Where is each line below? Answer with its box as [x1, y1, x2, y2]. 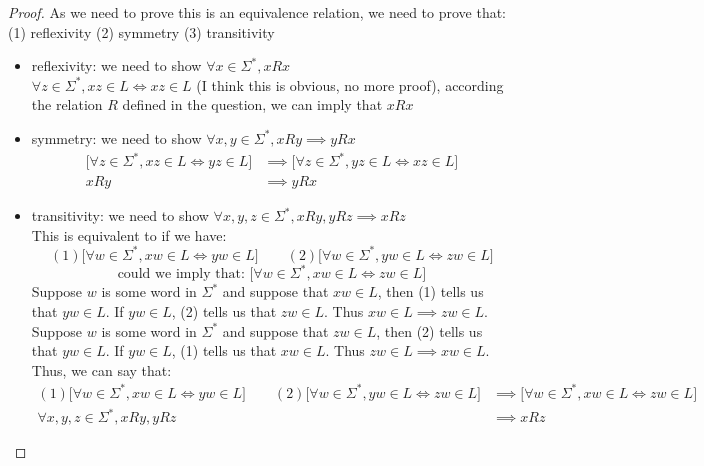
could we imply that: [117, 267, 245, 282]
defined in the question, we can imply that [122, 94, 383, 115]
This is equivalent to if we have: [31, 224, 227, 245]
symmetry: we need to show [31, 127, 202, 148]
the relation [31, 94, 103, 115]
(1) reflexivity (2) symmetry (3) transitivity [8, 21, 275, 42]
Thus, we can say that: [31, 359, 172, 380]
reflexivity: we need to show [31, 55, 202, 76]
